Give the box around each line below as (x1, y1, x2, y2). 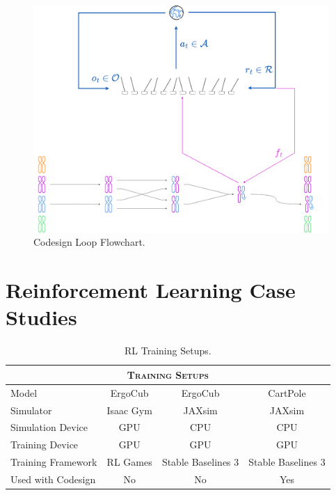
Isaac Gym (106, 402, 152, 417)
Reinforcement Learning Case (6, 276, 296, 304)
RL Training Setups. (125, 343, 211, 358)
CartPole (268, 385, 306, 400)
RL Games (106, 455, 152, 469)
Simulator (10, 402, 52, 417)
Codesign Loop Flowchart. (33, 235, 145, 249)
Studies (6, 303, 77, 331)
